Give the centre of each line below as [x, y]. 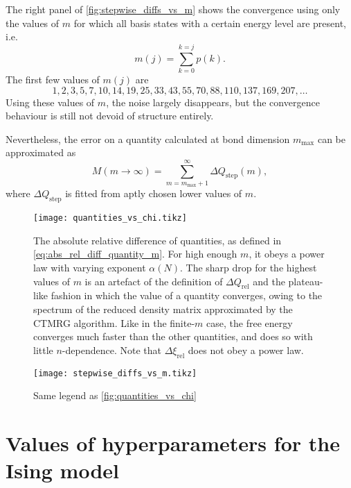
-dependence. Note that [111, 350]
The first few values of [53, 79]
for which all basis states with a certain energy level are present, [210, 23]
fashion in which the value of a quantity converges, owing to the [187, 295]
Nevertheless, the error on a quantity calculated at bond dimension [148, 138]
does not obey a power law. [246, 350]
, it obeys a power [287, 254]
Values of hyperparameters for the [173, 443]
